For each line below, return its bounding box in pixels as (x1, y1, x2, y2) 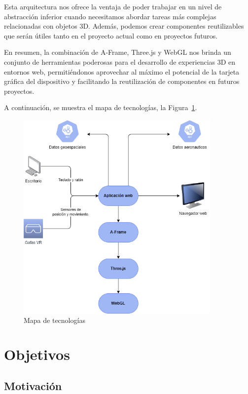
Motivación (4, 378, 62, 393)
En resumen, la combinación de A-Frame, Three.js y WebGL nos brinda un (4, 47, 231, 57)
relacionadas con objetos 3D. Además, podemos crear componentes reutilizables (4, 21, 244, 31)
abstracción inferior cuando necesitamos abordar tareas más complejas (4, 11, 216, 21)
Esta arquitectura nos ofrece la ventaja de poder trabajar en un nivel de (4, 1, 222, 11)
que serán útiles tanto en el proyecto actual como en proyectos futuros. (4, 30, 218, 40)
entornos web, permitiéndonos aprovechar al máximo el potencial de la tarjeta (4, 66, 240, 77)
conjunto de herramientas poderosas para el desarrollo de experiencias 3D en (4, 56, 236, 67)
